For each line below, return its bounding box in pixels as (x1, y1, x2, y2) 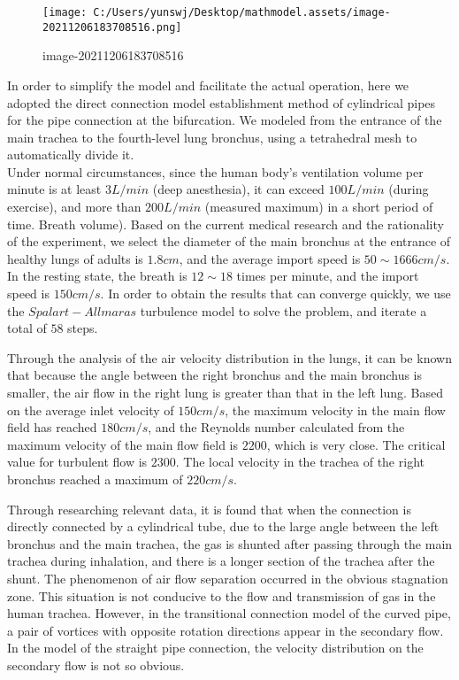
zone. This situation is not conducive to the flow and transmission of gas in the (7, 586, 436, 605)
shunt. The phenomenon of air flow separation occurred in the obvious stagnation (7, 568, 448, 587)
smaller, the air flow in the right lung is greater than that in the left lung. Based (7, 383, 443, 401)
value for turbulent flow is (7, 452, 148, 471)
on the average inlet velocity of (7, 400, 174, 419)
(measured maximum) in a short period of (204, 197, 433, 216)
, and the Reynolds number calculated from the (148, 418, 405, 437)
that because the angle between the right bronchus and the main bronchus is (7, 366, 423, 384)
